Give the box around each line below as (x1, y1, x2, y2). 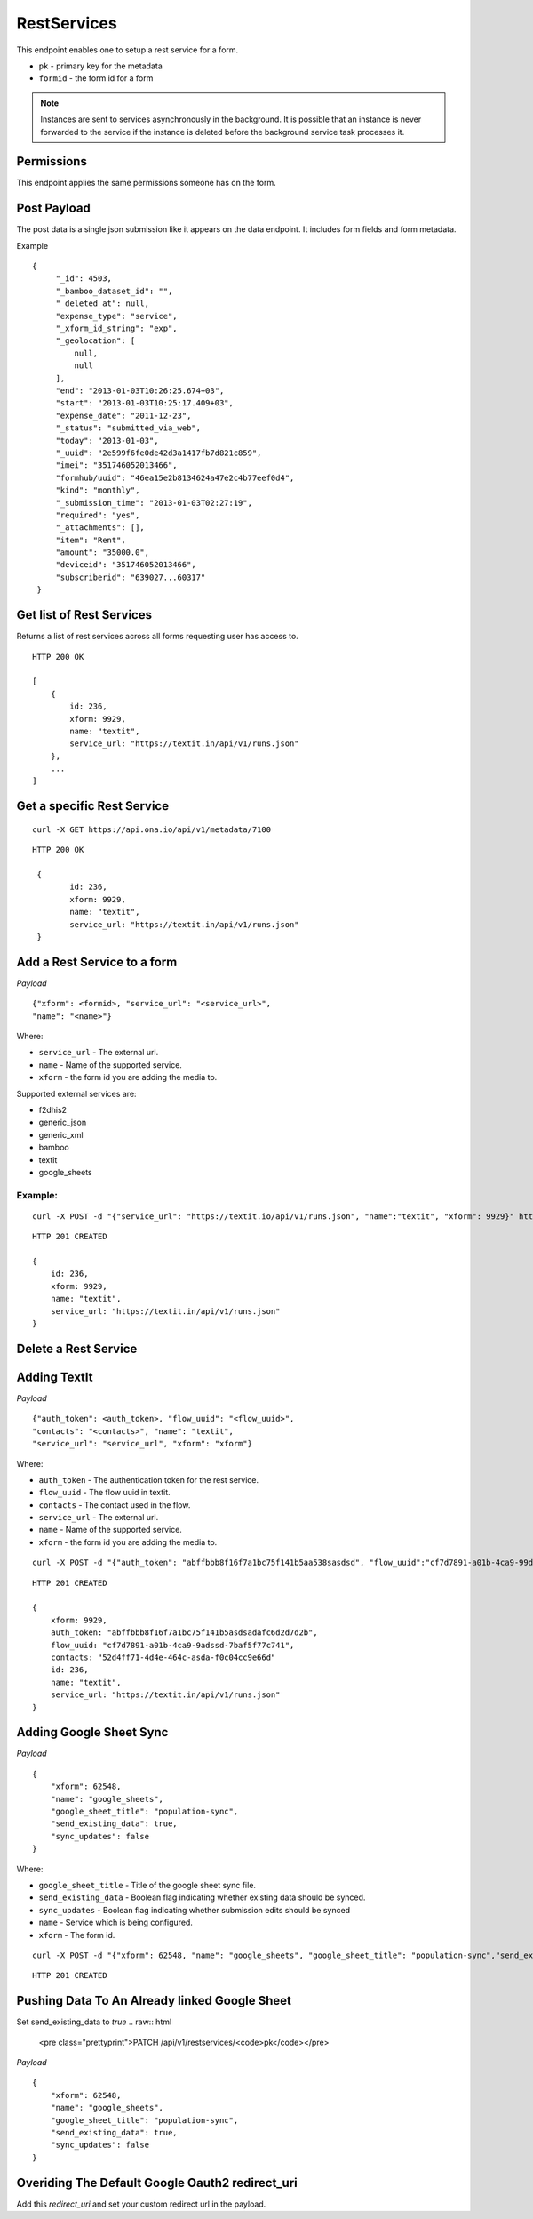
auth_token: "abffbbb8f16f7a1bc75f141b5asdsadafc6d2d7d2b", (50, 1628, 319, 1638)
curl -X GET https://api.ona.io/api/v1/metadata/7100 (32, 824, 271, 835)
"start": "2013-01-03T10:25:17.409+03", (55, 398, 235, 408)
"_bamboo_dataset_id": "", (55, 285, 173, 296)
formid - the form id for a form (38, 73, 154, 84)
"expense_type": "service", (55, 311, 178, 321)
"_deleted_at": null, (55, 299, 150, 308)
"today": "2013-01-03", (55, 436, 159, 445)
